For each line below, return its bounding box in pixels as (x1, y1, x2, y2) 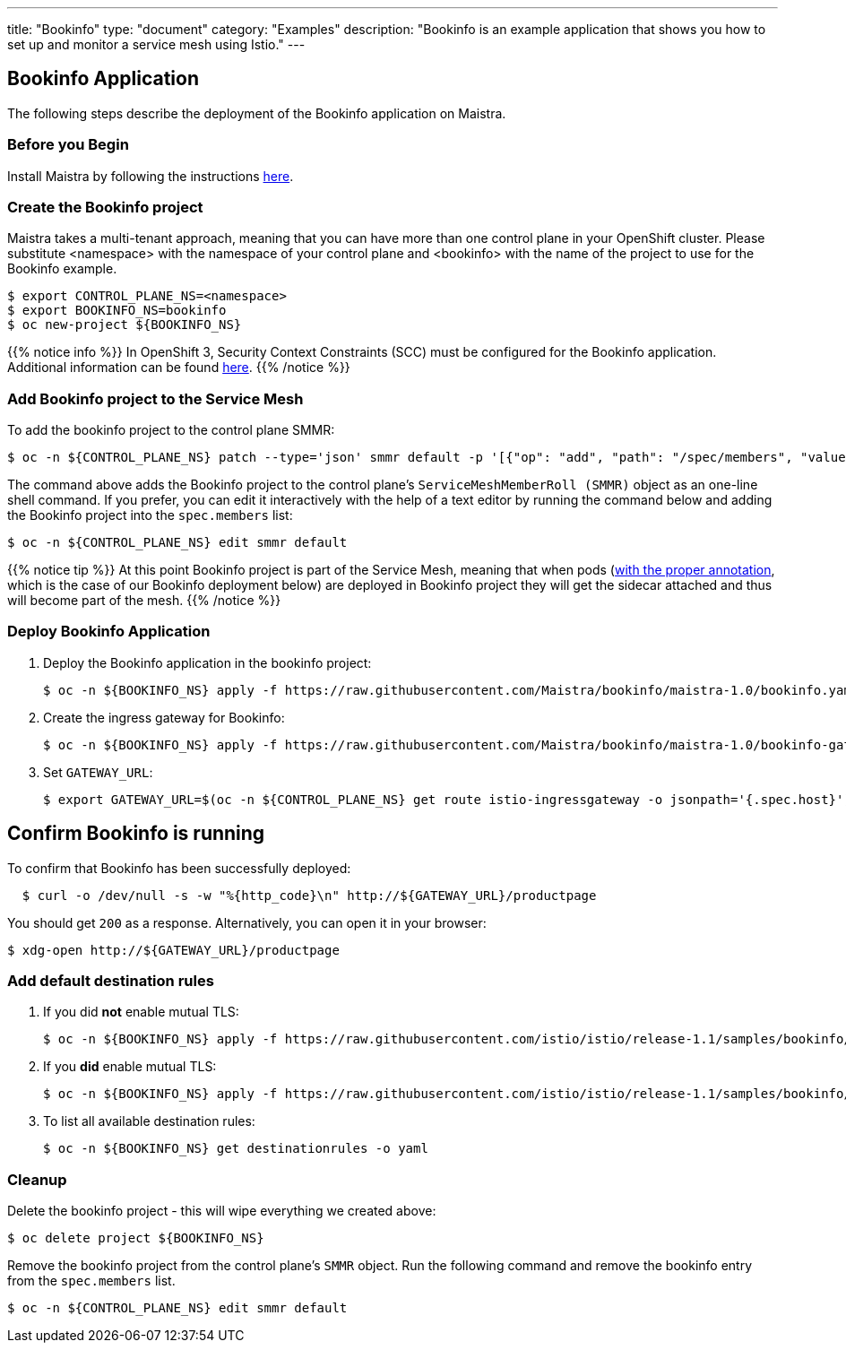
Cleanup (7, 1170, 67, 1189)
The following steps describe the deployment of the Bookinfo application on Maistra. (7, 105, 506, 121)
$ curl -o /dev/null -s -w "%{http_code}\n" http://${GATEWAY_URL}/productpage (22, 887, 597, 903)
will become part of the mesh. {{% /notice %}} (7, 593, 281, 609)
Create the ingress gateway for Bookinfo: (43, 709, 285, 725)
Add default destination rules (7, 972, 214, 991)
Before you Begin (7, 135, 129, 154)
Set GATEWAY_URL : (43, 764, 153, 780)
